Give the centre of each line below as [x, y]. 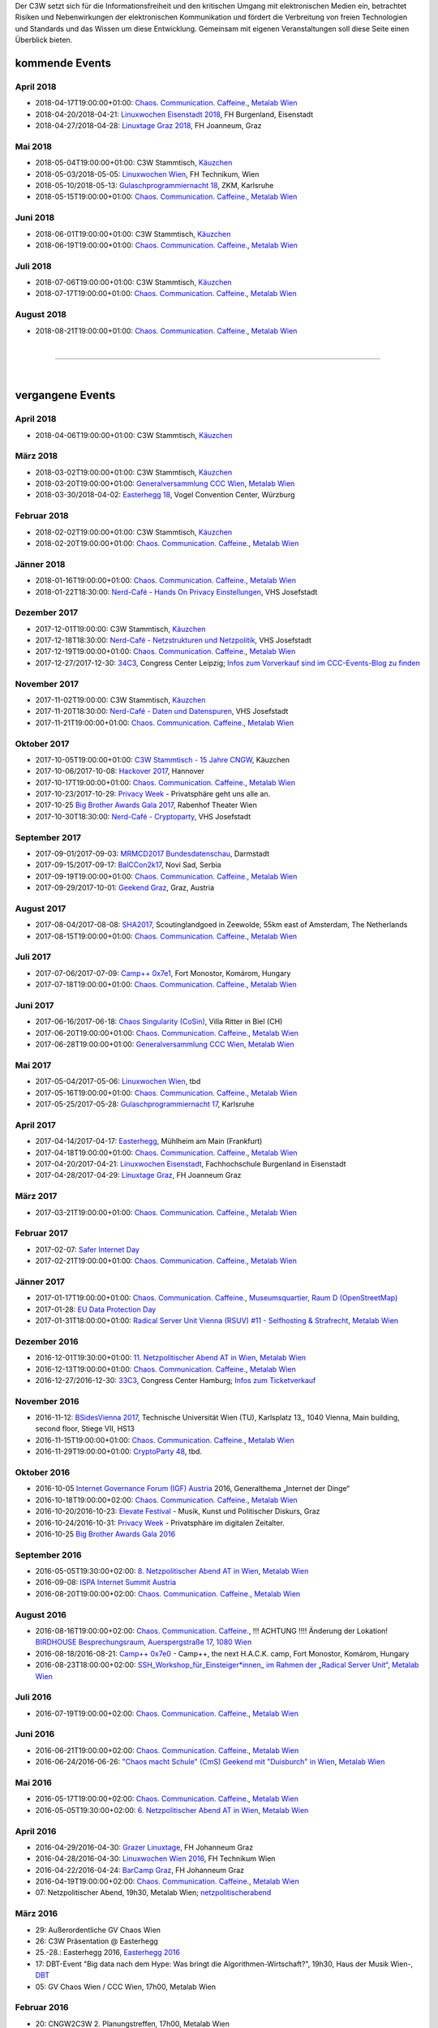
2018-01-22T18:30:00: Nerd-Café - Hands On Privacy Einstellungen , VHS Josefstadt [176, 591]
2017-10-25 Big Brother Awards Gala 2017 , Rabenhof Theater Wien [146, 805]
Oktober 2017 [42, 744]
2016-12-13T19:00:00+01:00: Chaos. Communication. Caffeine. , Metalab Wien [165, 1369]
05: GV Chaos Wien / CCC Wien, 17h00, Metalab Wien [126, 1987]
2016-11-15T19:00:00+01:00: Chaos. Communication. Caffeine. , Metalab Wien [165, 1440]
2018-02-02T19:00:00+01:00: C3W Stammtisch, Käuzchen [134, 532]
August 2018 [41, 315]
